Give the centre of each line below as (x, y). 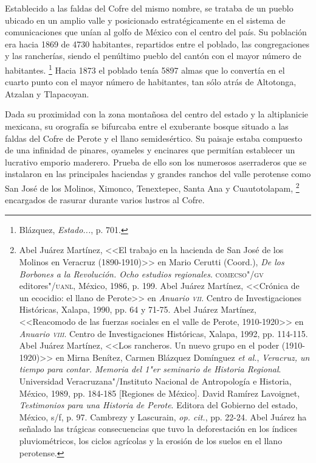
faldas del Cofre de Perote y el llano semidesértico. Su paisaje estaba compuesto (154, 138)
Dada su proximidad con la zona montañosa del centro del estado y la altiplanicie (157, 114)
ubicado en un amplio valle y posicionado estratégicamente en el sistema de (145, 20)
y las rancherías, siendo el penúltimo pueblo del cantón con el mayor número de (153, 56)
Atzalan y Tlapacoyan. (47, 93)
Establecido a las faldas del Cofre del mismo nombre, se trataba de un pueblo (149, 8)
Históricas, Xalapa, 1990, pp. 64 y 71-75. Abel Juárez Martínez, (138, 309)
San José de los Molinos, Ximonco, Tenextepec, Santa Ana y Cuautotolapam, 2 (152, 187)
